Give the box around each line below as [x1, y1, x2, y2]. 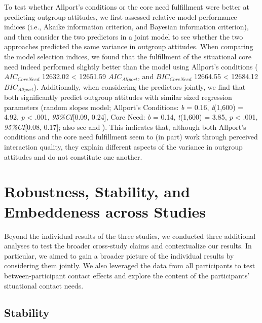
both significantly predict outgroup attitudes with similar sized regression [4, 92, 232, 102]
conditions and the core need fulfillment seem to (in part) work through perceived [4, 131, 258, 142]
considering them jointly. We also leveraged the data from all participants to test [4, 260, 255, 271]
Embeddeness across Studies [4, 201, 206, 222]
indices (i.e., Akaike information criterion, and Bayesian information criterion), [4, 21, 249, 32]
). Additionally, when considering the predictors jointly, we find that [33, 81, 246, 92]
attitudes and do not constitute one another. [4, 151, 142, 162]
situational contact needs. [4, 280, 84, 291]
